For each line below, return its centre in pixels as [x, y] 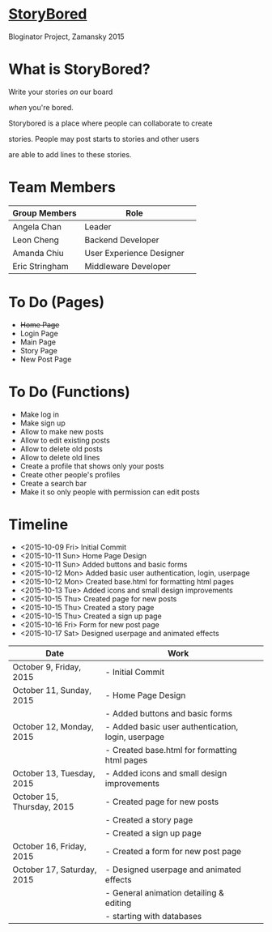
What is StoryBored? [80, 69]
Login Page [39, 333]
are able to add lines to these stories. [70, 154]
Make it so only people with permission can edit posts [110, 492]
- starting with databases [153, 916]
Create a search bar [53, 483]
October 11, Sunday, [52, 690]
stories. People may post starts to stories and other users [104, 139]
